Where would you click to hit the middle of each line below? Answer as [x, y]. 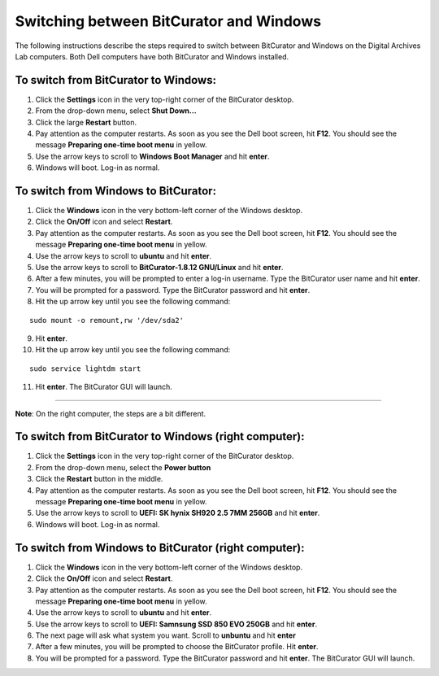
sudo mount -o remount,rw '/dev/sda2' [107, 320]
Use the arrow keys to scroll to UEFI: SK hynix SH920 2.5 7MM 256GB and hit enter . [178, 513]
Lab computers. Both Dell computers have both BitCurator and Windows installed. [152, 56]
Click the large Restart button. [86, 122]
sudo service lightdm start [85, 369]
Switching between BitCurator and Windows [168, 21]
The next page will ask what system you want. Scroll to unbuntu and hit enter [165, 635]
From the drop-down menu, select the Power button [123, 467]
